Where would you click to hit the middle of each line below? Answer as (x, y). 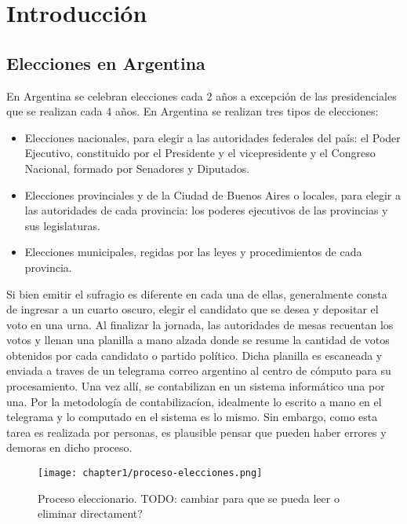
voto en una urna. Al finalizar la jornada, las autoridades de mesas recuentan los (200, 324)
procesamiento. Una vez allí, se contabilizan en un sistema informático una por (196, 386)
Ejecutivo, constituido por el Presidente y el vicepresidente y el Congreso (200, 153)
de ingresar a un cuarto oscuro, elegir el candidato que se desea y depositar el (193, 309)
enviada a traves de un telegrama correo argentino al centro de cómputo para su (199, 370)
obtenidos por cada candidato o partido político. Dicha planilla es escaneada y (194, 355)
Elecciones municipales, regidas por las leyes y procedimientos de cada (193, 252)
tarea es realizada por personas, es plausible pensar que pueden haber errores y (196, 432)
